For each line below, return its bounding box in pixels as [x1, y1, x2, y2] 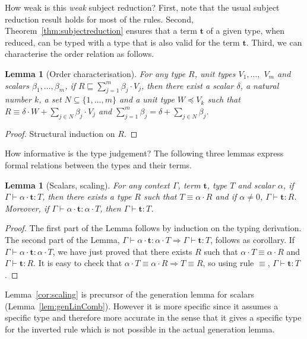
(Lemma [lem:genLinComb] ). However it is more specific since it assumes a [5, 299, 278, 312]
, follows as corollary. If [210, 233, 295, 245]
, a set [39, 93, 62, 105]
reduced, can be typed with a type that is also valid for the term [5, 36, 240, 48]
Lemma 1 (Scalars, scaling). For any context [5, 178, 170, 191]
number [5, 93, 31, 105]
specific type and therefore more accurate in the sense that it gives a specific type [5, 311, 302, 324]
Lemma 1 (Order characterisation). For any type [5, 67, 186, 79]
